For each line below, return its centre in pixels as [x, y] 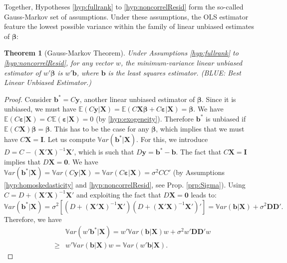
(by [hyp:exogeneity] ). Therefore [145, 118]
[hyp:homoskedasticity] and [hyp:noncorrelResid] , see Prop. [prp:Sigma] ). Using [125, 185]
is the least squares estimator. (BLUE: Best [174, 72]
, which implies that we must [200, 128]
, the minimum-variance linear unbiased [181, 62]
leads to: [204, 194]
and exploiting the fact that [119, 194]
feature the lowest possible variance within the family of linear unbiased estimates [129, 26]
